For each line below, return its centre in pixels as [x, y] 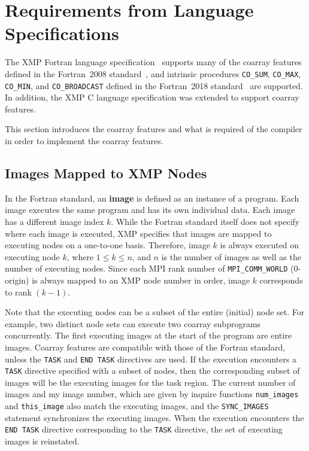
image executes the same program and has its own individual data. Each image [150, 210]
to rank [18, 292]
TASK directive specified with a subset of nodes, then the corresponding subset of [152, 371]
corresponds [281, 280]
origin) [17, 280]
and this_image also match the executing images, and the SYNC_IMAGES [137, 406]
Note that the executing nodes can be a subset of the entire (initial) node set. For [155, 312]
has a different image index [54, 221]
